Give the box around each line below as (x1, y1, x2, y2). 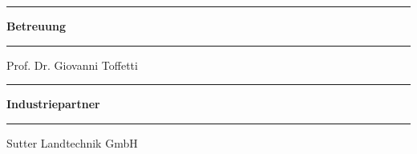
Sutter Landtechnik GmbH (6, 134, 138, 151)
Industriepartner (6, 95, 100, 112)
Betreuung (6, 18, 66, 34)
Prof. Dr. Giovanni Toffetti (6, 56, 138, 73)
